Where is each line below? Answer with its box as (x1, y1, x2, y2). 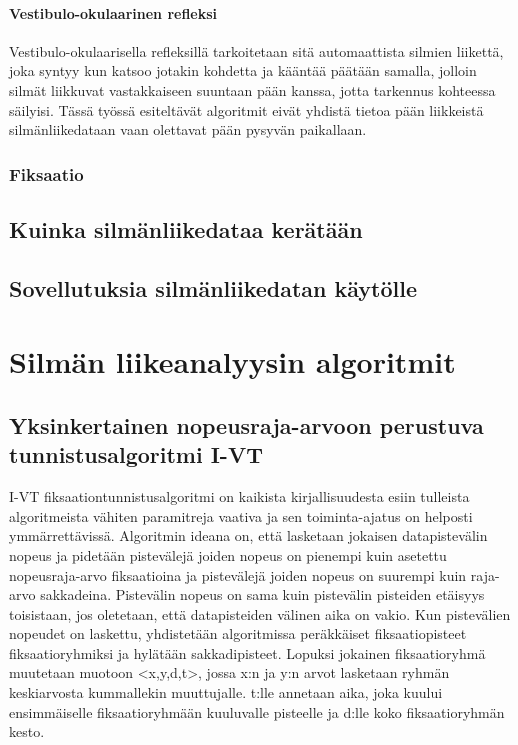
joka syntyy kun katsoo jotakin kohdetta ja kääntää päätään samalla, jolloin (9, 60, 477, 81)
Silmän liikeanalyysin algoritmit (9, 341, 456, 382)
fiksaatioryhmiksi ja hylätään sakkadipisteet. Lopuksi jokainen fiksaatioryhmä (9, 642, 486, 663)
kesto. (9, 721, 45, 742)
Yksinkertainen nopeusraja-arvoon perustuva (9, 409, 484, 440)
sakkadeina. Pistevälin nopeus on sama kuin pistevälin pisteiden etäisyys (40, 584, 485, 605)
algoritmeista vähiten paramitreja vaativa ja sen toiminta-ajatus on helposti (9, 505, 473, 526)
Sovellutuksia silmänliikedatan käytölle (9, 272, 418, 303)
